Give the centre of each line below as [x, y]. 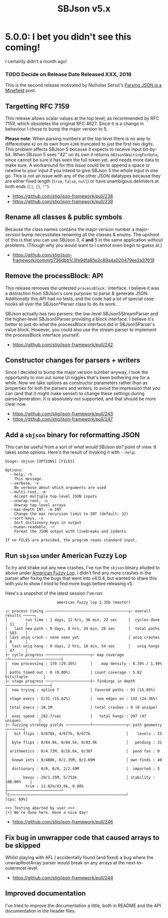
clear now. [16, 404]
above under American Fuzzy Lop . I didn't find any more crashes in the [78, 573]
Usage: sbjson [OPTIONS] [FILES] [40, 462]
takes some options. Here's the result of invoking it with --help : [70, 452]
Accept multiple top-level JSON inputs [56, 497]
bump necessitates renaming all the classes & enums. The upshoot [90, 234]
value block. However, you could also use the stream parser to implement [81, 329]
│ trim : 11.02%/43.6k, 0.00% [44, 786]
